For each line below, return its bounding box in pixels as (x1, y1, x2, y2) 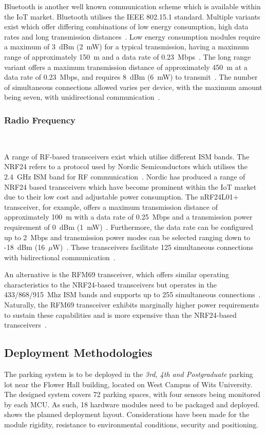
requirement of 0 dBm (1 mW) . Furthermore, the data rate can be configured (4, 221, 253, 232)
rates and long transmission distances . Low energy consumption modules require (4, 31, 260, 42)
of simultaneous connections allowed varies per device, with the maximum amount (4, 81, 262, 92)
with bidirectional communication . (4, 251, 116, 262)
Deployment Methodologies (4, 345, 153, 360)
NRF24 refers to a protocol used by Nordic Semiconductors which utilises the (4, 161, 248, 172)
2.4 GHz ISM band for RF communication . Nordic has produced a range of (4, 171, 245, 182)
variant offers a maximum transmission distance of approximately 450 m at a (4, 61, 248, 72)
